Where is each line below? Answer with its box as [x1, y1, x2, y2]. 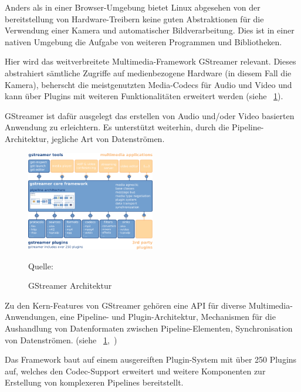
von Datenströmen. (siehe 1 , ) [5, 333, 117, 346]
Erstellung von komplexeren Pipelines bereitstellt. [5, 376, 184, 388]
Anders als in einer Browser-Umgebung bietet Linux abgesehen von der [5, 1, 261, 13]
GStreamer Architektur [28, 279, 112, 292]
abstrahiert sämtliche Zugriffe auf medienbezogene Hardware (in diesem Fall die [5, 66, 292, 79]
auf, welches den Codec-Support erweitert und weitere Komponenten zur [5, 364, 266, 377]
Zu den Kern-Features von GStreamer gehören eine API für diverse [5, 299, 246, 311]
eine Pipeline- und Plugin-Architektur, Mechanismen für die [60, 310, 276, 323]
